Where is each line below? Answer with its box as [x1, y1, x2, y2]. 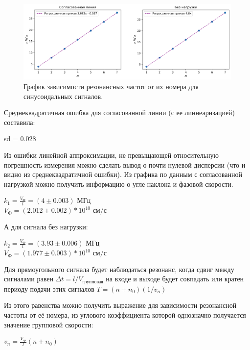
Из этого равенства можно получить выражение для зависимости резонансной [4, 300, 237, 310]
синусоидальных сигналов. [23, 91, 103, 101]
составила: [4, 117, 35, 127]
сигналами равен [4, 274, 53, 284]
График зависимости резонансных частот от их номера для [23, 81, 199, 92]
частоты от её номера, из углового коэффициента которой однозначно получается [4, 310, 246, 320]
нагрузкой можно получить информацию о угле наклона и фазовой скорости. [4, 178, 233, 189]
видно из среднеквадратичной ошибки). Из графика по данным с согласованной [4, 169, 242, 179]
